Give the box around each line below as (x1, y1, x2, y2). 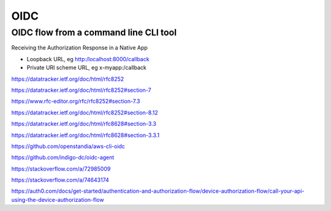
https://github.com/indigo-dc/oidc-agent (11, 154, 115, 161)
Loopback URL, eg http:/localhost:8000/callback (26, 55, 150, 62)
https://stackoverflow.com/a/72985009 (11, 165, 111, 172)
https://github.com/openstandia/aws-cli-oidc (11, 143, 126, 150)
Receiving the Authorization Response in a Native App (11, 44, 148, 51)
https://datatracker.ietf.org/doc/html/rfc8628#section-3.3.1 (11, 131, 159, 139)
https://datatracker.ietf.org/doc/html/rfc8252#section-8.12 (11, 109, 159, 116)
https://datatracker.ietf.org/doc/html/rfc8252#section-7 (11, 86, 151, 94)
